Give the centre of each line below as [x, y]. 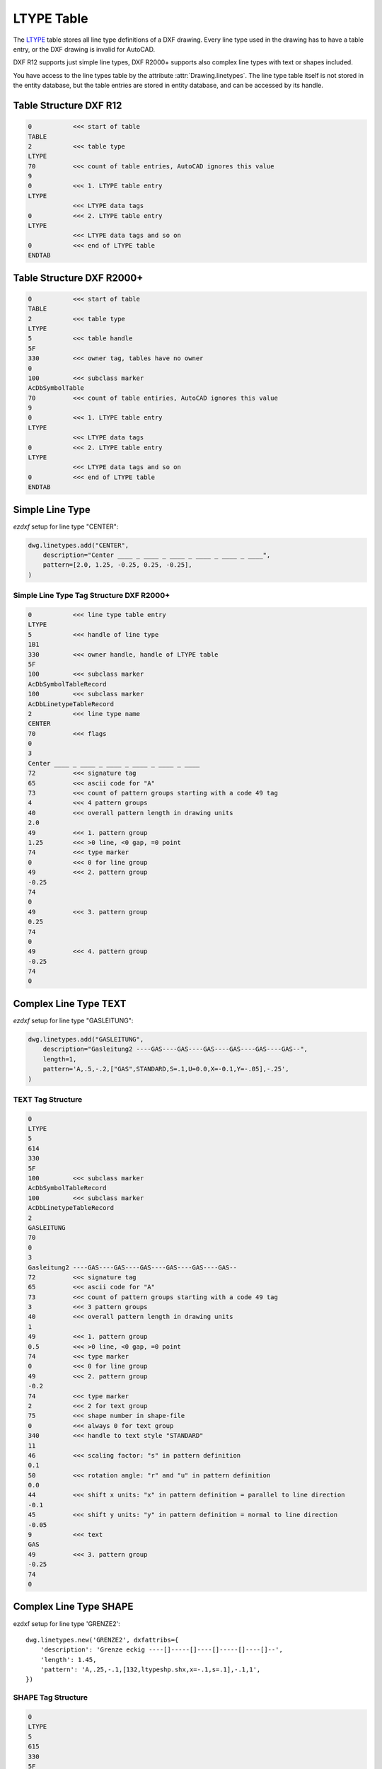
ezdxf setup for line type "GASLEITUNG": [73, 1020]
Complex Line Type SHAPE [73, 1607]
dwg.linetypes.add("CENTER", [79, 545]
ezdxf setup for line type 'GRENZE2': [66, 1623]
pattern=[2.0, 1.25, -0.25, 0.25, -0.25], [117, 565]
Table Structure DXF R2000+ [78, 278]
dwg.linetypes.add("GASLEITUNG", [86, 1039]
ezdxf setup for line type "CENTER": [66, 526]
